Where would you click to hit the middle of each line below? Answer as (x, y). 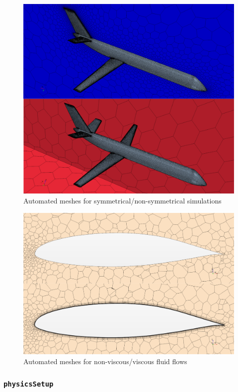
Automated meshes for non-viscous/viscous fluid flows (105, 361)
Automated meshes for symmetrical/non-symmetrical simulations (122, 200)
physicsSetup (29, 384)
